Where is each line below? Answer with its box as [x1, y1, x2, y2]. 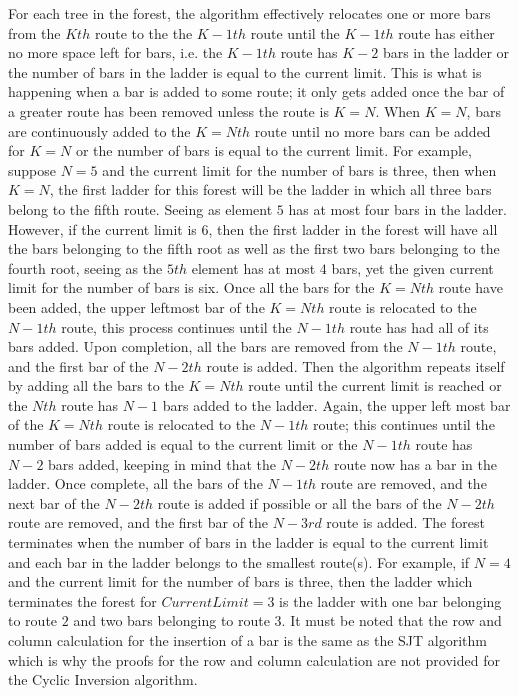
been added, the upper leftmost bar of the [8, 296, 265, 317]
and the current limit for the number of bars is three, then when [102, 159, 497, 180]
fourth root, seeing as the [8, 257, 163, 278]
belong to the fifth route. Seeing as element [8, 198, 273, 219]
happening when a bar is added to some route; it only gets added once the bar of [8, 81, 505, 102]
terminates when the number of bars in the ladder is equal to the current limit [8, 532, 489, 553]
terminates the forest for [8, 590, 157, 611]
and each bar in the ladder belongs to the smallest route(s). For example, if [8, 551, 470, 572]
